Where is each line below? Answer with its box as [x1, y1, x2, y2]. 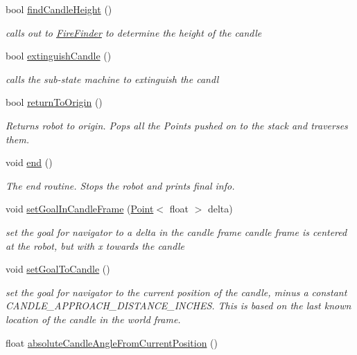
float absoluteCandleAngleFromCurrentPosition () [6, 335, 218, 349]
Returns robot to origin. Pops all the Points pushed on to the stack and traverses [6, 118, 348, 132]
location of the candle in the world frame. [6, 311, 181, 326]
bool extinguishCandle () [6, 48, 112, 63]
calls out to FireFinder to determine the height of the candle [6, 25, 262, 39]
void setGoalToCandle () [6, 262, 110, 276]
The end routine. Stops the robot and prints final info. [6, 178, 235, 192]
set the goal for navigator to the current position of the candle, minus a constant [6, 284, 347, 299]
